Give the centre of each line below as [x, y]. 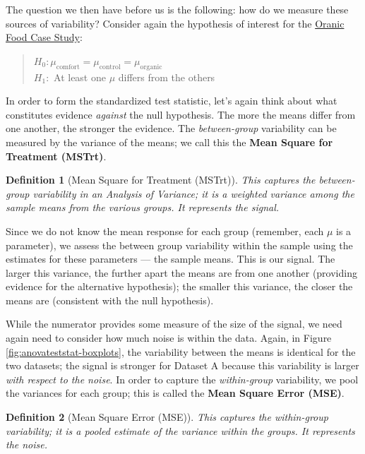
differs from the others [167, 77]
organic [151, 67]
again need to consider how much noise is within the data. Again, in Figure [169, 338]
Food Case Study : [44, 37]
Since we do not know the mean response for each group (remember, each [165, 231]
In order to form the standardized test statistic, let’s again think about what [172, 101]
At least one [80, 77]
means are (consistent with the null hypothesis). [110, 300]
